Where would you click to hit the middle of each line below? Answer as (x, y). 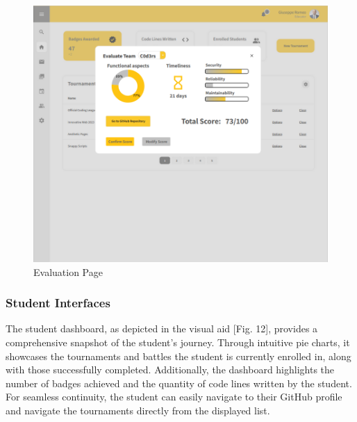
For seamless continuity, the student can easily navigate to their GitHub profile (174, 397)
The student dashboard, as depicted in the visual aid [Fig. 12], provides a (162, 328)
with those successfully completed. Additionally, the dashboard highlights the (170, 370)
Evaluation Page (68, 271)
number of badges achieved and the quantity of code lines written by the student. (179, 383)
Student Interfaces (58, 303)
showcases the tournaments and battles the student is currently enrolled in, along (178, 356)
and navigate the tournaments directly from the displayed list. (138, 410)
